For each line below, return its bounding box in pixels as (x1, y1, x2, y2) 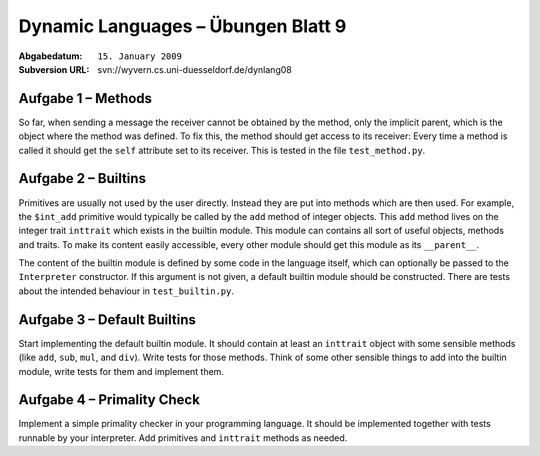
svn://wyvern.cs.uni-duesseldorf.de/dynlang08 (97, 63, 292, 75)
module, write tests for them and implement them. (18, 365, 225, 377)
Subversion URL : (18, 63, 90, 75)
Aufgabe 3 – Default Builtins (18, 311, 197, 328)
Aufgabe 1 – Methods (18, 90, 153, 107)
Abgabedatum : (18, 50, 83, 62)
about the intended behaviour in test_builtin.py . (18, 285, 235, 297)
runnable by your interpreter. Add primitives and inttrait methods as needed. (18, 431, 348, 444)
